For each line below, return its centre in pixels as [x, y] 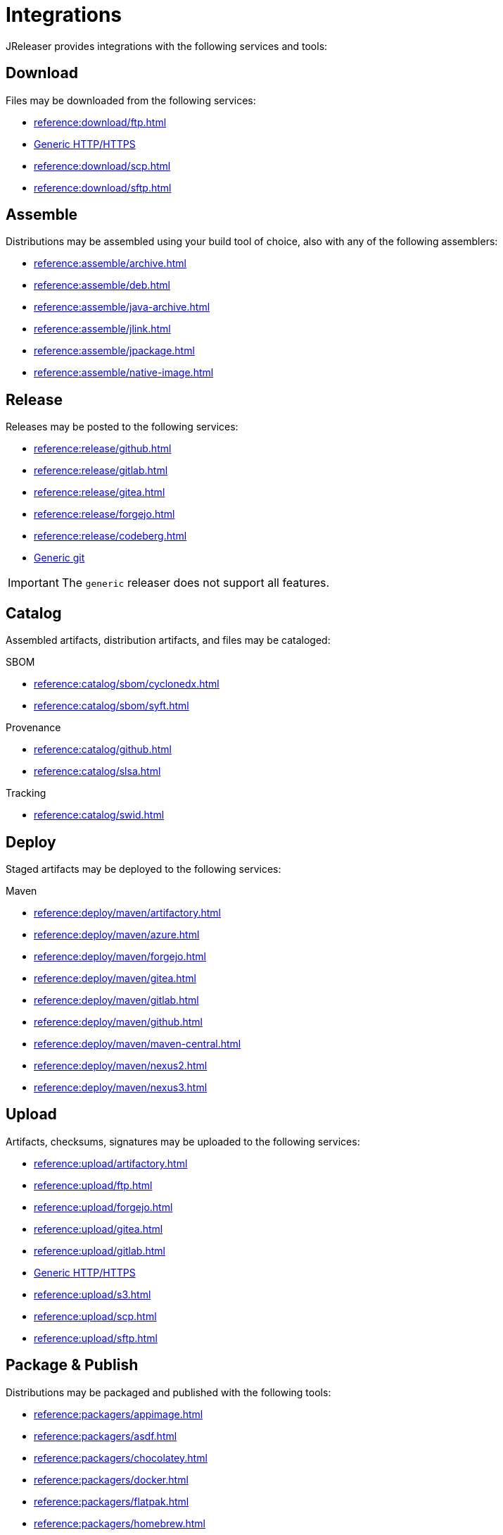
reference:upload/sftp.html [96, 1338]
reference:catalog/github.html [103, 750]
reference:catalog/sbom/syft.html [112, 706]
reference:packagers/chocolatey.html [121, 1458]
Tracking [26, 793]
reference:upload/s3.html [93, 1294]
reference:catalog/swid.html [99, 815]
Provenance [33, 728]
